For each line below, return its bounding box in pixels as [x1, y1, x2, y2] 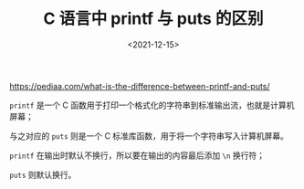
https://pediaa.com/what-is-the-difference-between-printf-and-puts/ [9, 80, 271, 91]
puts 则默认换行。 [9, 169, 77, 180]
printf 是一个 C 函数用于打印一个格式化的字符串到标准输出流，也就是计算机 [9, 100, 295, 110]
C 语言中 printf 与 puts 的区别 [43, 8, 264, 29]
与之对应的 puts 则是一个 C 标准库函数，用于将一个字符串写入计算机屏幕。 [9, 130, 289, 142]
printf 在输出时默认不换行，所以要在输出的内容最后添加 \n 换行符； [9, 150, 266, 161]
